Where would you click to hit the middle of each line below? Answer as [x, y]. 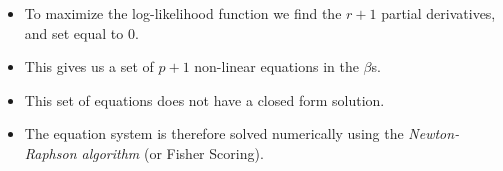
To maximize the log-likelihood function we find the [183, 13]
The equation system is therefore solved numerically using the [214, 133]
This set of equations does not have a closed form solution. [204, 99]
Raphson [50, 152]
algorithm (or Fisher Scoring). [172, 152]
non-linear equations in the [276, 66]
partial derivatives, [438, 13]
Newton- [434, 133]
